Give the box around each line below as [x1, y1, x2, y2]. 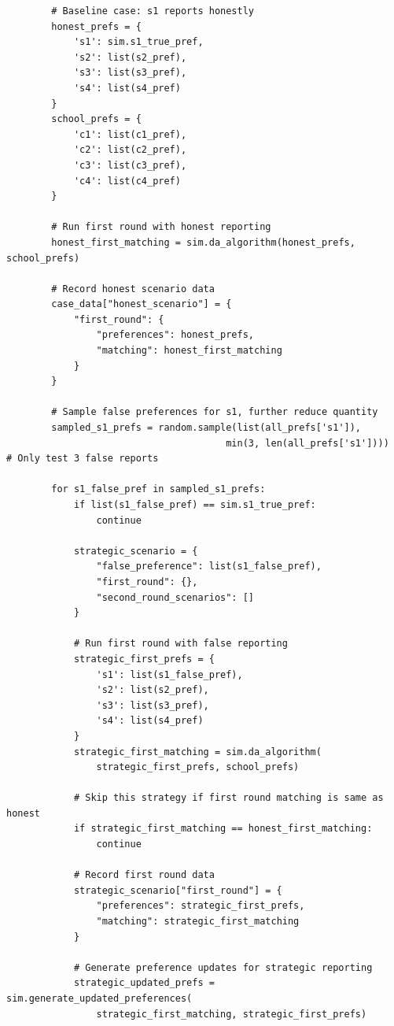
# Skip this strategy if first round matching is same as [73, 792, 384, 804]
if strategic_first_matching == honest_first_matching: [73, 823, 373, 835]
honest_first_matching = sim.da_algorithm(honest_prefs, [51, 236, 355, 248]
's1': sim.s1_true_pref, [73, 36, 204, 48]
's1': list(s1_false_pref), [96, 669, 243, 680]
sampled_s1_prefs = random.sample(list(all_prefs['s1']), [51, 422, 362, 434]
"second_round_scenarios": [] [96, 591, 254, 603]
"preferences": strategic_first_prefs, [96, 900, 305, 912]
